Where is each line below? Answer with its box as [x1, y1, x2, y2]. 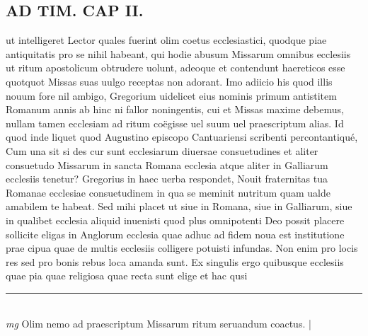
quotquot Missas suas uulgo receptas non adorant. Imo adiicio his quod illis [6, 74, 333, 88]
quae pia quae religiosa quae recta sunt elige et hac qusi [6, 268, 248, 283]
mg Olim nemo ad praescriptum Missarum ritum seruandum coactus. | [6, 316, 311, 331]
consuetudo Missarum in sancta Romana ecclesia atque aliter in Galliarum [6, 157, 328, 172]
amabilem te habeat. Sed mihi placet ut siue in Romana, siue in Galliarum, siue [6, 199, 352, 214]
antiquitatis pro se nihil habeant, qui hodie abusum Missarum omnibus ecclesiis [6, 46, 351, 61]
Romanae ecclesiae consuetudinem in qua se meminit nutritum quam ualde [6, 185, 330, 199]
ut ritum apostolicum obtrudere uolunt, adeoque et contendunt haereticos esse [6, 60, 345, 75]
